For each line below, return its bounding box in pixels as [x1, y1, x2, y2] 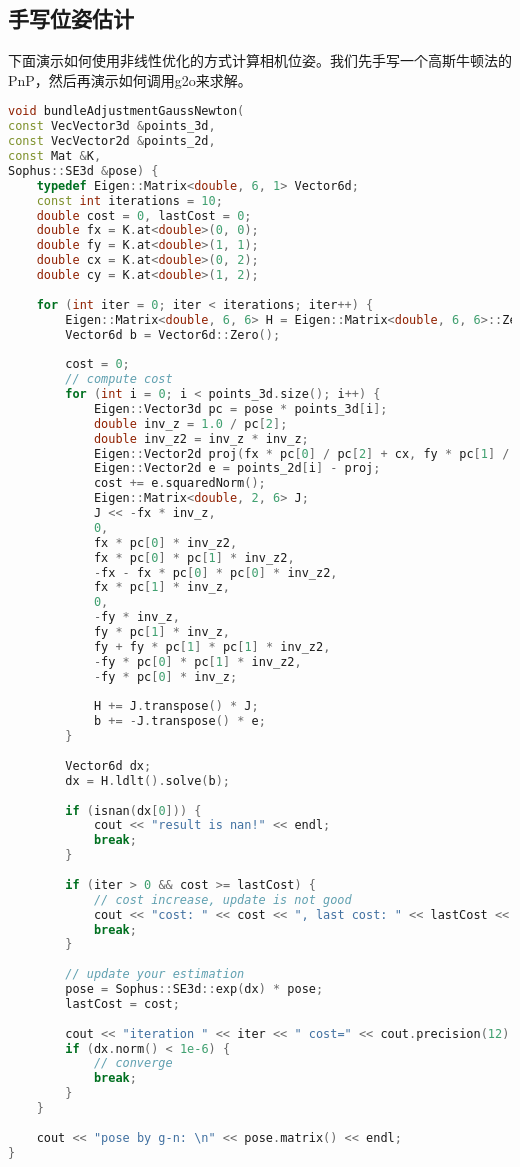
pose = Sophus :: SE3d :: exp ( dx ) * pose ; [65, 982, 324, 997]
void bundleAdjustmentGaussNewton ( [8, 104, 245, 119]
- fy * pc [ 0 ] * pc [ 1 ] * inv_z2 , [93, 654, 302, 669]
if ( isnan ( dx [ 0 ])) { [65, 803, 202, 818]
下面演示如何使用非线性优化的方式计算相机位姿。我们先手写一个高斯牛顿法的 [8, 50, 512, 71]
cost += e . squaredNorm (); [93, 476, 266, 491]
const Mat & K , [8, 149, 102, 164]
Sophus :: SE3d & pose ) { [8, 163, 159, 178]
